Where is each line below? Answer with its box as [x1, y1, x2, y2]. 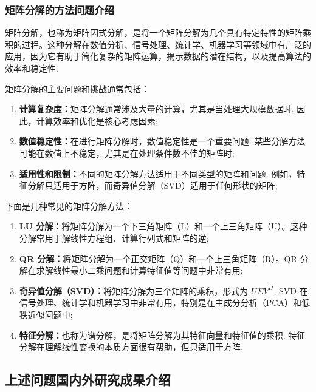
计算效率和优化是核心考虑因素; [36, 114, 158, 127]
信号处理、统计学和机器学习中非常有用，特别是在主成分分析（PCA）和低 [19, 296, 310, 309]
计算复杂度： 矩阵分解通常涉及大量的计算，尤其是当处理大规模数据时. [19, 103, 294, 115]
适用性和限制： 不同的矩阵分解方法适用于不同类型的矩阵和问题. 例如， [19, 167, 297, 180]
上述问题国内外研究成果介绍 [5, 370, 171, 389]
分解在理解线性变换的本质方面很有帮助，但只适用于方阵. [19, 340, 243, 353]
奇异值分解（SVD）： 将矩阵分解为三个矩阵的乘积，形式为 [19, 284, 249, 297]
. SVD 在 [273, 284, 308, 297]
